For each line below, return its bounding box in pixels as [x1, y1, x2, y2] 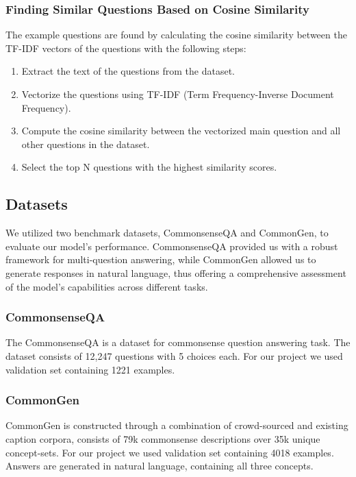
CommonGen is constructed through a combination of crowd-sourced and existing [5, 418, 348, 432]
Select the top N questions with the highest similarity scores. [21, 160, 277, 174]
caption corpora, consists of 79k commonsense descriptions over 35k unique [5, 431, 320, 445]
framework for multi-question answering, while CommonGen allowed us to [5, 252, 316, 267]
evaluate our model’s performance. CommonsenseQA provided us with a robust [5, 238, 338, 253]
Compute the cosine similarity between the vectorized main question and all [21, 123, 341, 138]
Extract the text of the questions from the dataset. [21, 64, 236, 78]
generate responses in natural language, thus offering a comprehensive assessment [5, 265, 346, 280]
